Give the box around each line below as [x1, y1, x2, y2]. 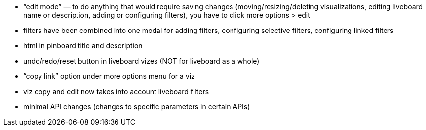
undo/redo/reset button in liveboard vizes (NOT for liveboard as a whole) [23, 57, 260, 65]
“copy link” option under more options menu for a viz [23, 72, 195, 80]
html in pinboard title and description [23, 41, 143, 50]
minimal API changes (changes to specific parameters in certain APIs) [23, 102, 250, 111]
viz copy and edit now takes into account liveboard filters [23, 87, 209, 96]
